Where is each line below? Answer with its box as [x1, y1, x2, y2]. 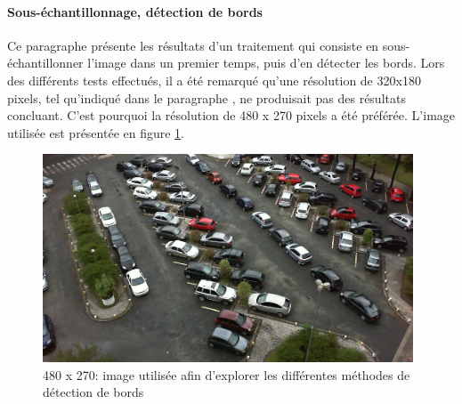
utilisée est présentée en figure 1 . [7, 123, 185, 141]
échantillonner [7, 53, 84, 72]
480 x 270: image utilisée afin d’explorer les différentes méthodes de [43, 365, 410, 384]
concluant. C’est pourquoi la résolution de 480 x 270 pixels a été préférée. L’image [7, 106, 456, 125]
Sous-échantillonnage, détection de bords [7, 2, 263, 20]
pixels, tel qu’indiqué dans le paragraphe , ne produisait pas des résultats [7, 88, 406, 107]
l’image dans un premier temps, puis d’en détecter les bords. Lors [87, 53, 445, 72]
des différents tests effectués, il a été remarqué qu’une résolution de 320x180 [7, 70, 421, 89]
